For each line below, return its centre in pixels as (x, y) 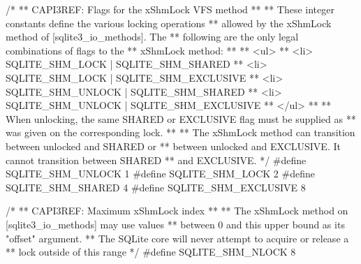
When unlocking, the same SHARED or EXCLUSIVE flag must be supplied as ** (181, 118)
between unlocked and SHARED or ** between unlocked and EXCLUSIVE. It (173, 146)
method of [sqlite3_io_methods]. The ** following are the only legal (152, 37)
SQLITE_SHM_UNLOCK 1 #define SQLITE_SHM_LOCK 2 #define (160, 174)
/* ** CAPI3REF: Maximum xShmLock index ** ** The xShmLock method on (177, 211)
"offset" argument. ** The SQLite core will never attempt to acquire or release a (177, 238)
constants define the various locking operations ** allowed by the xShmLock (169, 23)
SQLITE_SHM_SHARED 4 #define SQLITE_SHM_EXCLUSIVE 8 (156, 187)
